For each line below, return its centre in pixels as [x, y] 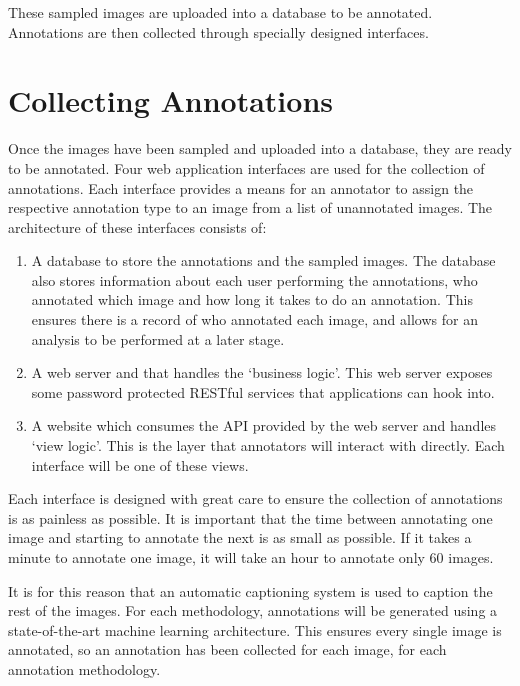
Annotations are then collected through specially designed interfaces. [218, 31]
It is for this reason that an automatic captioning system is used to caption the [250, 590]
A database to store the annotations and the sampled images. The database [263, 260]
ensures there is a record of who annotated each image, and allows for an [254, 319]
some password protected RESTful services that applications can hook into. [263, 391]
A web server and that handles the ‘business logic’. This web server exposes [262, 372]
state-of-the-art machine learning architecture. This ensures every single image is [255, 629]
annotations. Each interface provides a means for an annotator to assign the [241, 187]
